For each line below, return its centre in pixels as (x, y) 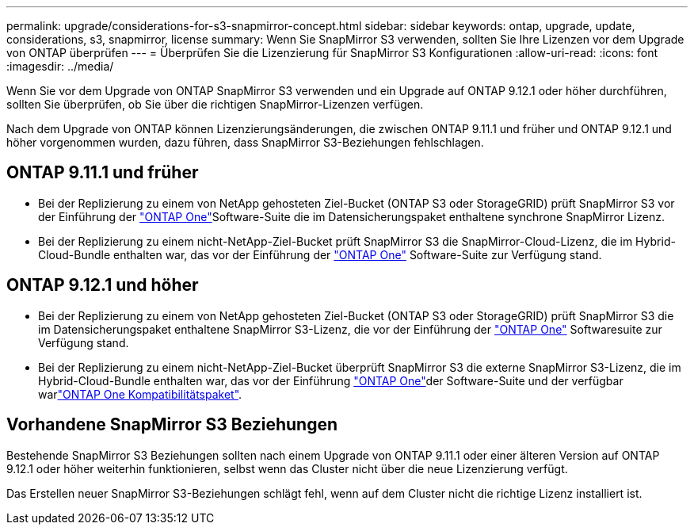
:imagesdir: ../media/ (60, 66)
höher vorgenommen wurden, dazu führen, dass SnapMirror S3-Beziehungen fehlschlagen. (245, 142)
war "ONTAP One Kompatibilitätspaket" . (140, 394)
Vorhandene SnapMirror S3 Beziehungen (172, 425)
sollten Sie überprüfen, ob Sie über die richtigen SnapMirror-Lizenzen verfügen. (215, 104)
